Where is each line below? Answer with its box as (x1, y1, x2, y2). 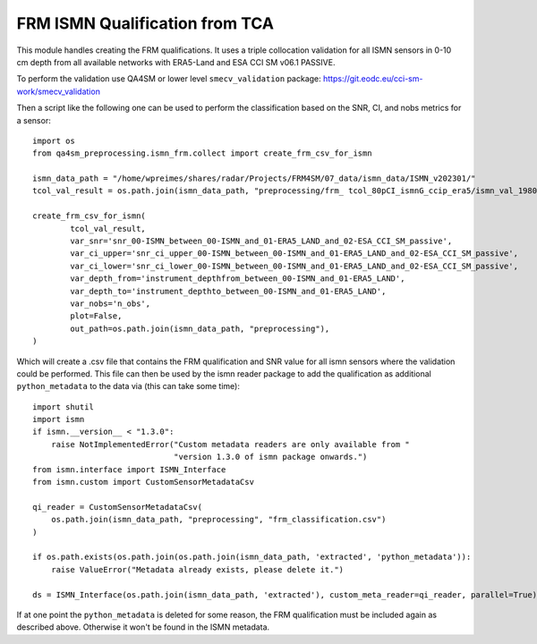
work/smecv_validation (16, 86, 100, 97)
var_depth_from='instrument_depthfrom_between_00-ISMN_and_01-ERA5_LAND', (70, 274, 405, 284)
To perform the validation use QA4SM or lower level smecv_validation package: (16, 73, 321, 84)
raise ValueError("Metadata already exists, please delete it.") (50, 564, 345, 574)
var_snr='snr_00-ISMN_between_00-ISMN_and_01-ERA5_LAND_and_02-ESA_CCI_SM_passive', (70, 236, 453, 246)
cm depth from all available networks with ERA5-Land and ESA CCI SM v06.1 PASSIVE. (16, 56, 336, 67)
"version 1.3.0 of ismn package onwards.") (173, 452, 368, 462)
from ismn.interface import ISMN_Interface (32, 464, 226, 474)
